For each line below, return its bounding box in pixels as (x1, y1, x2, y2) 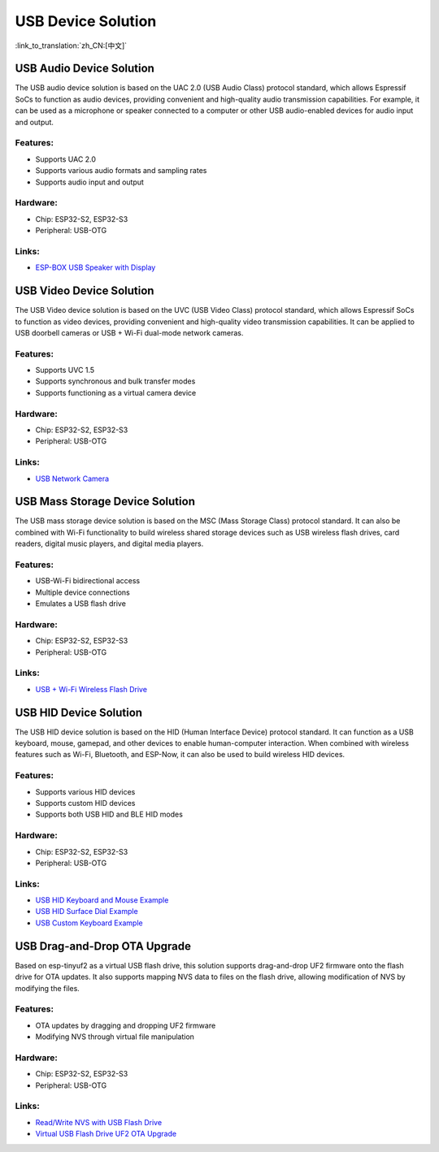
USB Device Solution (15, 12, 157, 30)
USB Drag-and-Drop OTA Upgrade (15, 939, 191, 953)
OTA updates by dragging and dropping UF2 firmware (35, 1020, 216, 1030)
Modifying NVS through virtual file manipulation (35, 1032, 195, 1042)
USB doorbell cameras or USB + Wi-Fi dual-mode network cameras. (15, 327, 244, 337)
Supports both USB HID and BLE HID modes (35, 809, 183, 820)
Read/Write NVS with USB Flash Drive (35, 1117, 163, 1127)
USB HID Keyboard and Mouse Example (35, 895, 169, 905)
